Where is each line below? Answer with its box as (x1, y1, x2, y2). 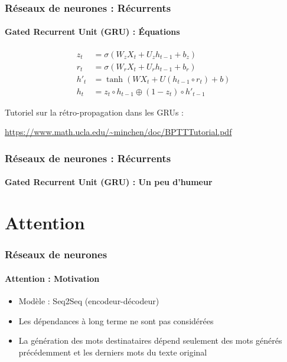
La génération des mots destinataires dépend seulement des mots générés (18, 334, 282, 347)
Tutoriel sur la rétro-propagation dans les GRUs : (5, 106, 184, 118)
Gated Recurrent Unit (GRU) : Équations (5, 25, 180, 38)
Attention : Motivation (5, 272, 100, 284)
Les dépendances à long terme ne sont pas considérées (18, 314, 214, 327)
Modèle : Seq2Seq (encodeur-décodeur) (18, 295, 159, 307)
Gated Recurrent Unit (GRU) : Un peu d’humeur (5, 176, 213, 188)
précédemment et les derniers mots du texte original (18, 345, 207, 358)
